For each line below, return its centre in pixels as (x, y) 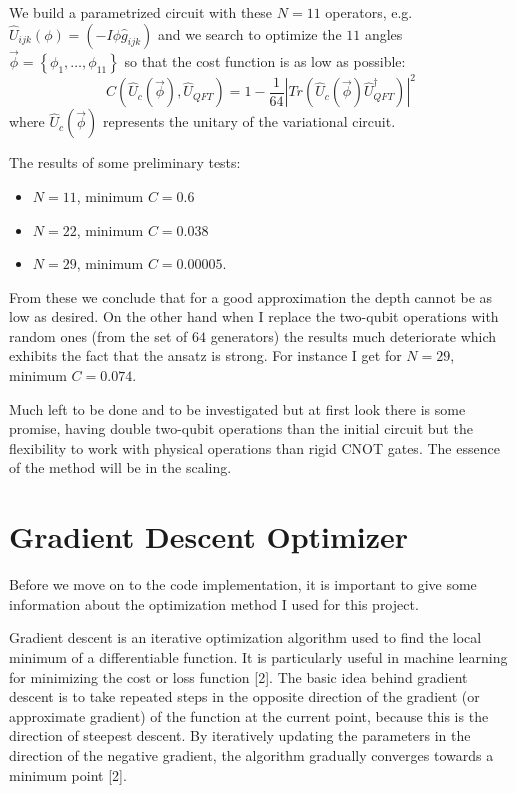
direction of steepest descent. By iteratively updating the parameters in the (240, 735)
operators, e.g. (369, 12)
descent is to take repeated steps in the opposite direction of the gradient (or (244, 696)
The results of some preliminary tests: (125, 162)
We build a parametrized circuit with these (141, 12)
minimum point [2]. (68, 774)
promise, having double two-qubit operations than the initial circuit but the (241, 428)
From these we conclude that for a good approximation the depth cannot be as (251, 296)
